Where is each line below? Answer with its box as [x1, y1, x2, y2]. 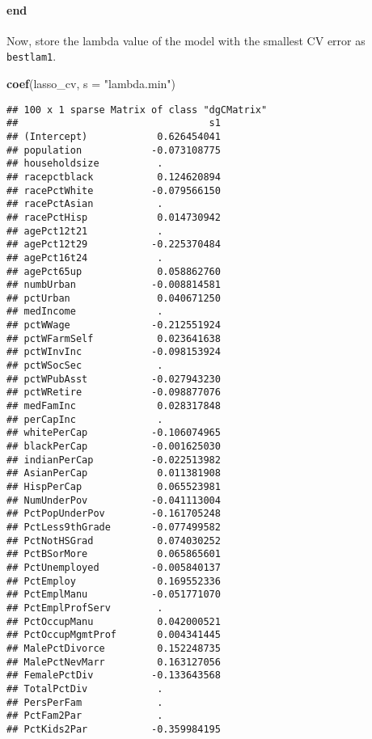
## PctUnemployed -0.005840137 [6, 561, 221, 573]
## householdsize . [6, 158, 163, 170]
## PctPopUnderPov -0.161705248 [6, 508, 221, 520]
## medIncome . [6, 306, 163, 318]
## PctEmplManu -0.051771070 [6, 589, 221, 601]
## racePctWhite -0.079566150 [6, 184, 221, 196]
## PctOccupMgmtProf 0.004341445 [6, 629, 221, 641]
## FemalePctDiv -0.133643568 [6, 669, 221, 682]
